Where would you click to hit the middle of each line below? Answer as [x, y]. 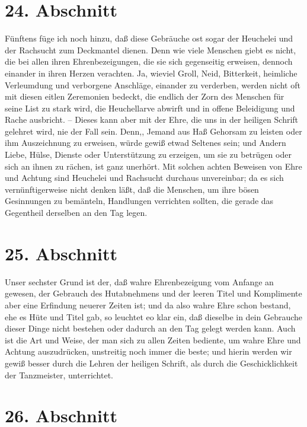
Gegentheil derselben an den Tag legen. [76, 213]
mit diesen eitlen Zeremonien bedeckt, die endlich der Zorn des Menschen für [145, 96]
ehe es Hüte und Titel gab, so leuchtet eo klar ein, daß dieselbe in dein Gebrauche [154, 316]
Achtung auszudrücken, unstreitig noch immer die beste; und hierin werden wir [148, 351]
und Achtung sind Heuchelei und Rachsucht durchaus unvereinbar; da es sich [144, 178]
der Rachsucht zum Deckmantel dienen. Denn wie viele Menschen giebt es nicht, [151, 50]
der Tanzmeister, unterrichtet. [59, 375]
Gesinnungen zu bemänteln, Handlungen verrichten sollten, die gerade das [139, 201]
